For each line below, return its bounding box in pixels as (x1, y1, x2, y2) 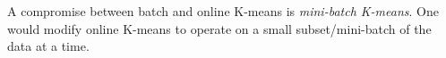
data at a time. (7, 37, 90, 55)
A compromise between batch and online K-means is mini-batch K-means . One (7, 2, 439, 20)
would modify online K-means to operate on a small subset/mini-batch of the (7, 19, 432, 37)
